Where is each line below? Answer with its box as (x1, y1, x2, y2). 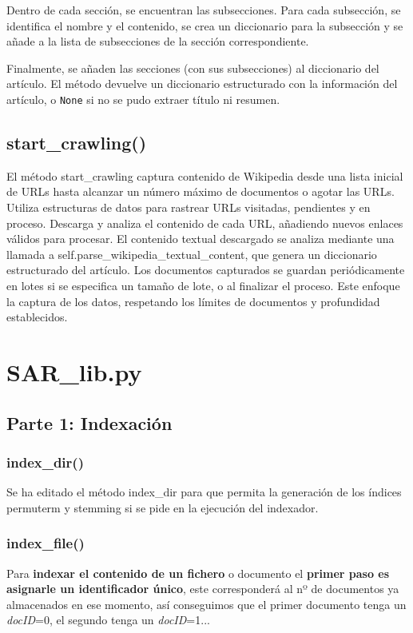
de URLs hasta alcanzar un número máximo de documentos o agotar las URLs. (6, 183, 395, 200)
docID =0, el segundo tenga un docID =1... (6, 611, 210, 628)
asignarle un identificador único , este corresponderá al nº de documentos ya (6, 580, 399, 597)
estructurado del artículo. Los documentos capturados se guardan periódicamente (6, 261, 405, 278)
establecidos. (6, 309, 68, 325)
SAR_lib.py (6, 355, 142, 388)
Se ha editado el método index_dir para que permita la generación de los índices (6, 484, 402, 500)
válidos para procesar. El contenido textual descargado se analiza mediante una (6, 230, 395, 247)
